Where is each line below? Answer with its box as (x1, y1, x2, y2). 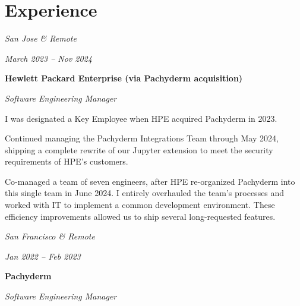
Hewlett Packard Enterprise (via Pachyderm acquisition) (5, 72, 243, 84)
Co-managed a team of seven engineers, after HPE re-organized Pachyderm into (5, 175, 295, 187)
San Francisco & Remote (5, 230, 95, 242)
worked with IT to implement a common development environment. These (5, 198, 275, 211)
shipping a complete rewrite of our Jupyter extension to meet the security (5, 143, 273, 156)
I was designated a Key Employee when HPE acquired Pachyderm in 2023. (5, 112, 277, 124)
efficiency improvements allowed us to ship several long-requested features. (5, 210, 276, 222)
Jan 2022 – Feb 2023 (5, 250, 81, 262)
